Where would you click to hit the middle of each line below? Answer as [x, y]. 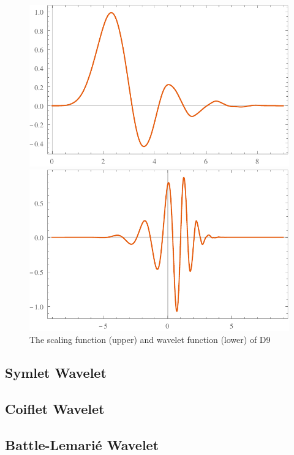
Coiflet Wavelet [55, 408]
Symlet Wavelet [56, 373]
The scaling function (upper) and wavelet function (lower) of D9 [150, 340]
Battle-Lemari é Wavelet [82, 444]
